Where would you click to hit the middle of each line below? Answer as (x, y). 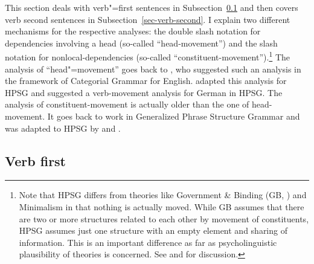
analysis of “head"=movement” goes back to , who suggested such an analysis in (153, 69)
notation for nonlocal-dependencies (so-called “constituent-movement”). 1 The (147, 56)
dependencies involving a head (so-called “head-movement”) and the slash (141, 43)
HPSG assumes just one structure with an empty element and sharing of (153, 230)
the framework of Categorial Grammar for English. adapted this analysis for (146, 81)
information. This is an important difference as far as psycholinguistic (148, 242)
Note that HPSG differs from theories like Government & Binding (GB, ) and (163, 195)
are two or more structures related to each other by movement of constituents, (164, 218)
